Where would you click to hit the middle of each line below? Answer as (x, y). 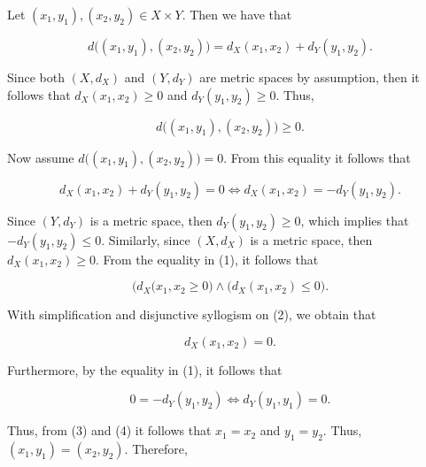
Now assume (41, 157)
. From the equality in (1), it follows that (207, 259)
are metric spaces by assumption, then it (310, 77)
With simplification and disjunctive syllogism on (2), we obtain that (192, 314)
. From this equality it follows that (317, 157)
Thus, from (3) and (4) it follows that (109, 430)
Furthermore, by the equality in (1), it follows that (145, 369)
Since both (36, 77)
